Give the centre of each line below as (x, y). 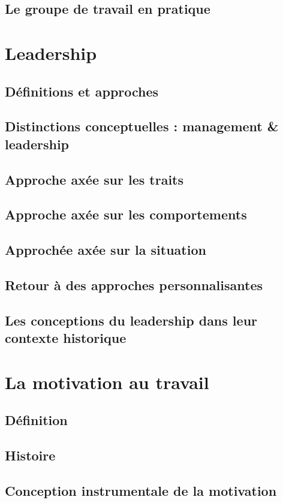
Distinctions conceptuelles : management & (142, 126)
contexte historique (66, 338)
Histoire (30, 455)
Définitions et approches (82, 91)
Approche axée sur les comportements (126, 214)
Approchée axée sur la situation (106, 250)
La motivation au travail (107, 382)
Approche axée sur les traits (94, 179)
